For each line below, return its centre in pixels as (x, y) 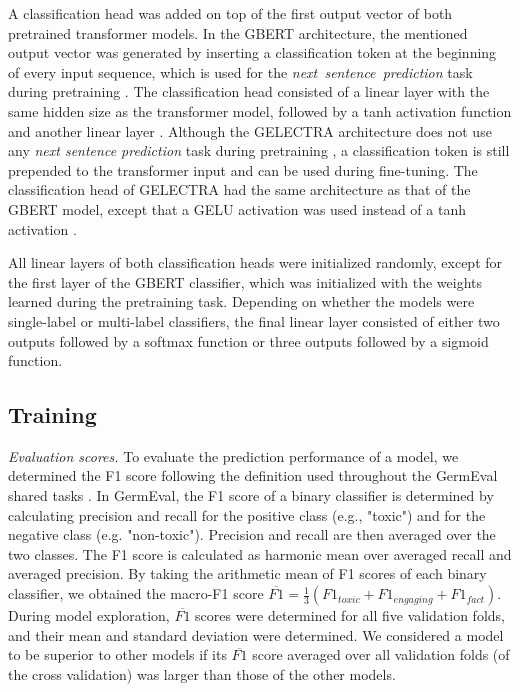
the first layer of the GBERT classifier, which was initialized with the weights (245, 281)
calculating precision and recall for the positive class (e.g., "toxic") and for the (247, 514)
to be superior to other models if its (117, 654)
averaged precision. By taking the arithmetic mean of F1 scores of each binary (247, 573)
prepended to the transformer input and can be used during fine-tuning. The (243, 169)
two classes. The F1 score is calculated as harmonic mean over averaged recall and (260, 553)
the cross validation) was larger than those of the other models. (202, 673)
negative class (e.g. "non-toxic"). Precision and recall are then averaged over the (252, 534)
